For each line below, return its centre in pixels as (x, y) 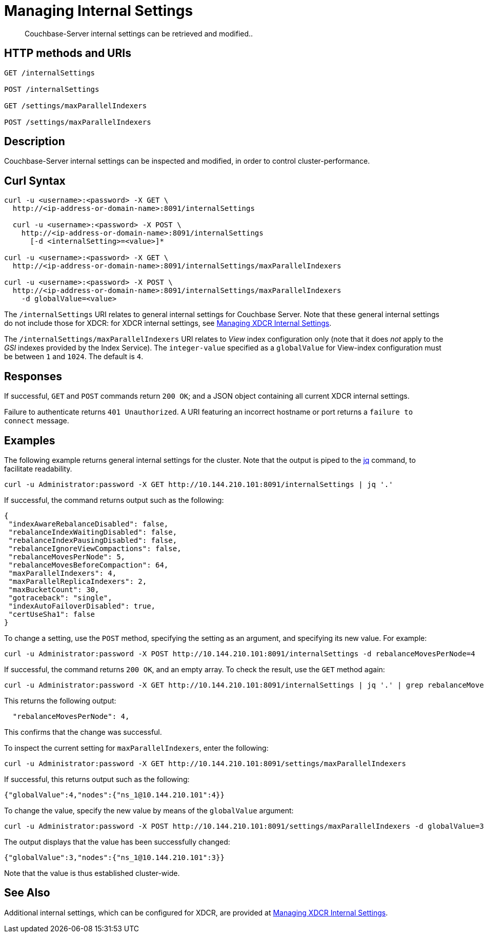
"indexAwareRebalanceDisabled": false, (88, 524)
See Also (27, 893)
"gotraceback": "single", (60, 598)
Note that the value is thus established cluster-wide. (92, 873)
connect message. (37, 421)
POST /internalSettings (52, 89)
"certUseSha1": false (52, 614)
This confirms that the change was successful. (83, 732)
